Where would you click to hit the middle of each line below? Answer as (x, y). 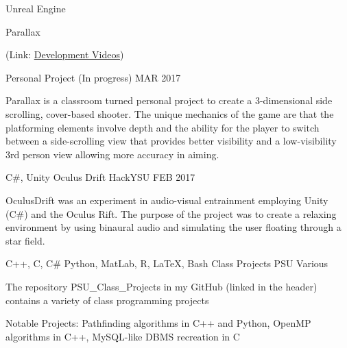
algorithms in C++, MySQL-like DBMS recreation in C (123, 336)
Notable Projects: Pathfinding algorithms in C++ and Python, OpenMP (158, 323)
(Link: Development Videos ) (65, 54)
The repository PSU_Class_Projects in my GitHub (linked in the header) (161, 286)
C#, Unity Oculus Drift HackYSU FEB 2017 (100, 177)
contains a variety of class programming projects (107, 300)
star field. (25, 240)
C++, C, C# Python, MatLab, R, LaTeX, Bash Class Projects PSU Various (167, 263)
